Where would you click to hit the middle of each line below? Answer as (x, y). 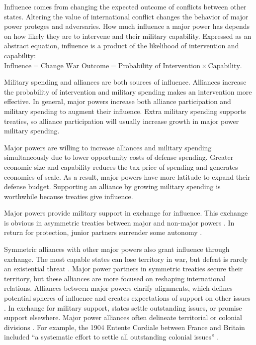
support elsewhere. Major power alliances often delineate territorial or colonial (123, 317)
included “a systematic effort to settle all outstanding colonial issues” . (112, 337)
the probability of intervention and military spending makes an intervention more (128, 91)
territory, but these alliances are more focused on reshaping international (115, 278)
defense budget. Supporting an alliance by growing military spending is (112, 186)
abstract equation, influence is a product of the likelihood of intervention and (122, 46)
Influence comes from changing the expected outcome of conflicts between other (125, 6)
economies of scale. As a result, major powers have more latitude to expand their (127, 176)
